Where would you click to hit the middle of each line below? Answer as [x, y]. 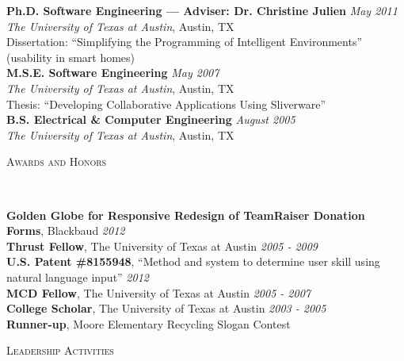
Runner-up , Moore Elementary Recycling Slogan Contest [149, 323]
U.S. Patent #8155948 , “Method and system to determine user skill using [193, 261]
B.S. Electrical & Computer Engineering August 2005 [151, 119]
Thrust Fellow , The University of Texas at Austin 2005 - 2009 [162, 246]
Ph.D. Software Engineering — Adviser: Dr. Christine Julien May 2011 [202, 10]
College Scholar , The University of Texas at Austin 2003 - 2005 [166, 308]
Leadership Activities [60, 350]
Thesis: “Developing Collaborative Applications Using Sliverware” [166, 104]
